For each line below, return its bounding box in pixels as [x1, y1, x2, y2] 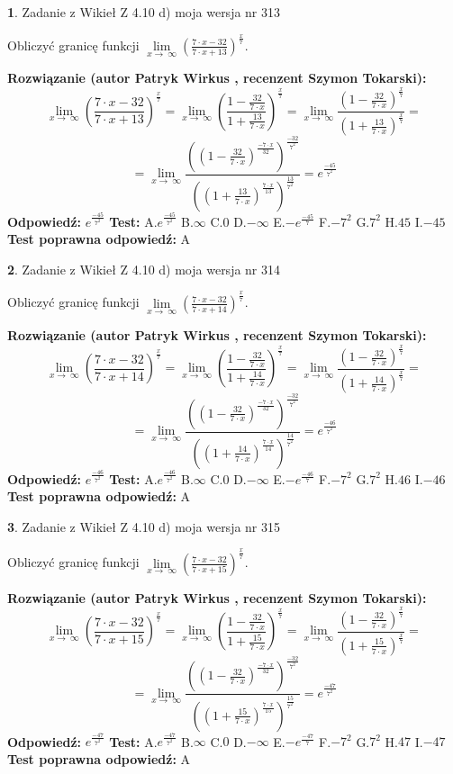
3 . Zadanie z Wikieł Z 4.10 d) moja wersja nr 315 [7, 517, 281, 535]
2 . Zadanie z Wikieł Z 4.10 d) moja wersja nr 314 [7, 259, 281, 278]
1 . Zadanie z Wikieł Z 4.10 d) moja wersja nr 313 [7, 3, 281, 21]
